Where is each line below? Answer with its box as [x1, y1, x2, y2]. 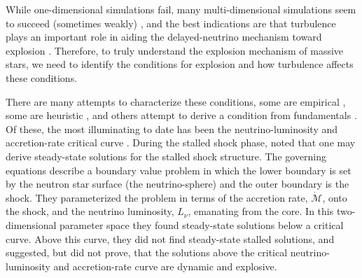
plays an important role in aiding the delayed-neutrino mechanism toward [6, 29, 322, 44]
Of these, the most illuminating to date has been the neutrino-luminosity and [6, 121, 338, 136]
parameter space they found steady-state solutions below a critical [60, 217, 344, 232]
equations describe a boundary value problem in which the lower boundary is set [6, 162, 351, 177]
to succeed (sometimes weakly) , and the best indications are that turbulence [6, 15, 336, 30]
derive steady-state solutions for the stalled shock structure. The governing [6, 148, 327, 163]
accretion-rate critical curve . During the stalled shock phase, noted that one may [6, 135, 356, 150]
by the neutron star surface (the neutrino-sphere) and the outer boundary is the [6, 176, 349, 191]
